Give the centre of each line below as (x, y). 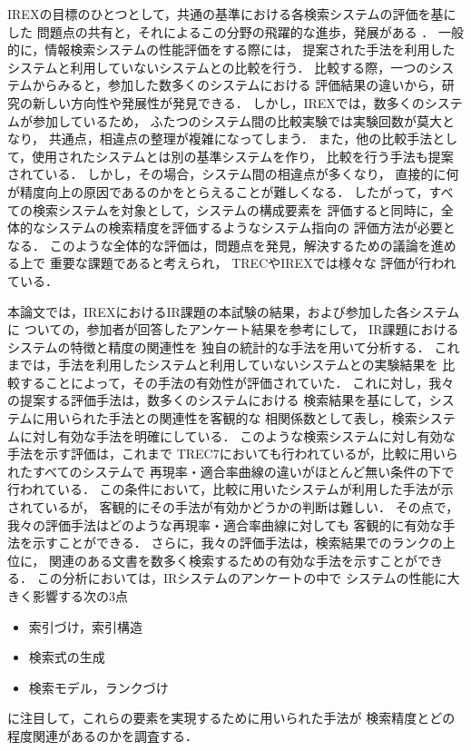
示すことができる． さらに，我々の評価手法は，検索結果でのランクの (237, 543)
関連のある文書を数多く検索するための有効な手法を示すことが (233, 560)
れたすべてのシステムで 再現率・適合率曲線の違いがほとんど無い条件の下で (231, 471)
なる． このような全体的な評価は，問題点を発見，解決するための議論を (219, 245)
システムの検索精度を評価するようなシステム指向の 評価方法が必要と (250, 227)
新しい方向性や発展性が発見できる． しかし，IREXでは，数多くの (228, 102)
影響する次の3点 (80, 596)
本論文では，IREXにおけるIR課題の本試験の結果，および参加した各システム (234, 311)
